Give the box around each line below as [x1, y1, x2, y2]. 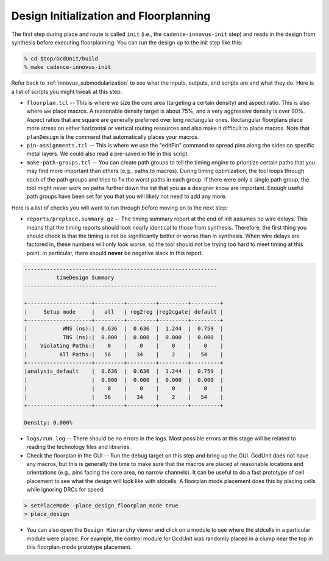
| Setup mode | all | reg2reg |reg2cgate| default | [24, 308, 224, 315]
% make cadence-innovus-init [24, 64, 111, 71]
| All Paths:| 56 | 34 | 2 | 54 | [24, 351, 224, 358]
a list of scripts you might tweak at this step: [11, 88, 122, 95]
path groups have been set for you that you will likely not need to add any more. [26, 192, 227, 200]
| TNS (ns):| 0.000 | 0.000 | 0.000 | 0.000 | [24, 334, 224, 340]
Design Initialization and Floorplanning [11, 9, 211, 23]
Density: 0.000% [24, 419, 73, 426]
